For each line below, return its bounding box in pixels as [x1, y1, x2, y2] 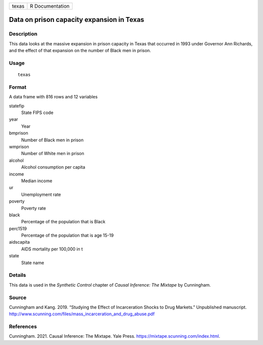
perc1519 [9, 226, 27, 231]
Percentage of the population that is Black [21, 219, 106, 225]
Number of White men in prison [21, 151, 85, 156]
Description [9, 31, 38, 38]
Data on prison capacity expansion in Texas [9, 16, 145, 24]
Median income [21, 178, 53, 184]
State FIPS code [21, 110, 54, 115]
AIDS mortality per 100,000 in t [21, 246, 83, 252]
